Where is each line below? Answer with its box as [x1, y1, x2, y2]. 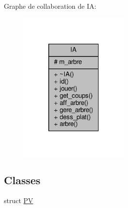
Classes [4, 173, 41, 188]
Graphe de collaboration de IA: [4, 1, 97, 11]
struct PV [4, 195, 33, 206]
